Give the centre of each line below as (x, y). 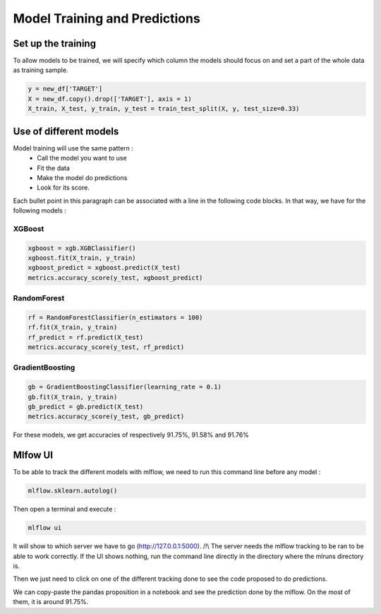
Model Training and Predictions (107, 18)
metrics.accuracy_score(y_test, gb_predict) (106, 417)
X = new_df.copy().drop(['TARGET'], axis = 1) (110, 99)
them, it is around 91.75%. (51, 602)
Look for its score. (63, 188)
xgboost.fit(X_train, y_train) (82, 258)
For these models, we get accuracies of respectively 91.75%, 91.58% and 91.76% (131, 435)
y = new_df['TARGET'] (65, 89)
